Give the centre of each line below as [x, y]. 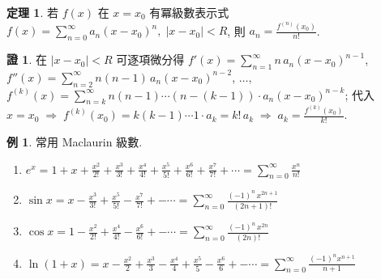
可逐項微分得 [150, 59]
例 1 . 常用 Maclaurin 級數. [75, 141]
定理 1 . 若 [32, 12]
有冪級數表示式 [189, 12]
